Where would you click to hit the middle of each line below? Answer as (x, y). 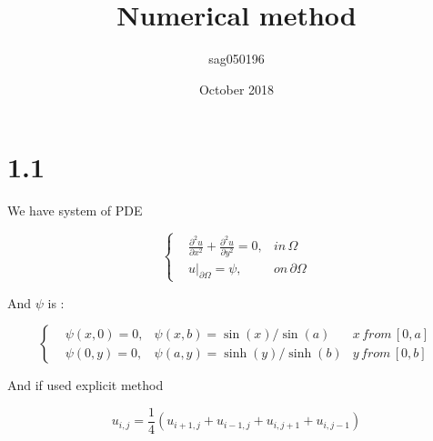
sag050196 (237, 59)
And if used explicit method (86, 385)
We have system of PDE (75, 210)
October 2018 (237, 89)
